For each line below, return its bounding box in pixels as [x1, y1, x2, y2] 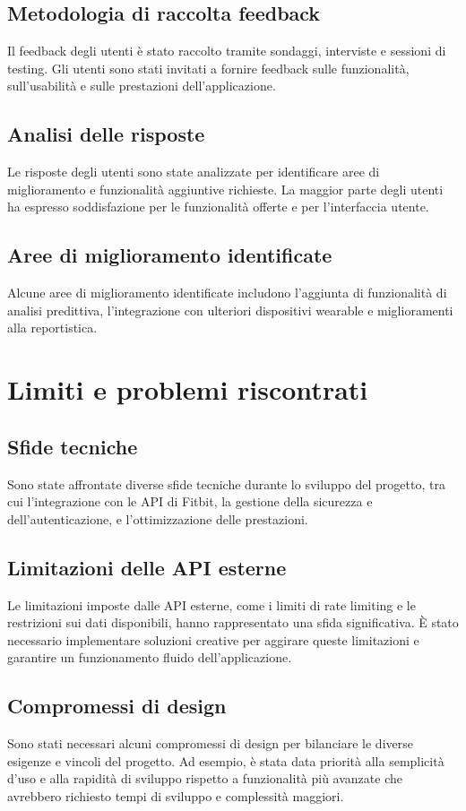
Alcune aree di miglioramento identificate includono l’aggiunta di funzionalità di [7, 283, 447, 302]
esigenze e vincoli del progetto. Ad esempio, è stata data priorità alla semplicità [7, 751, 444, 770]
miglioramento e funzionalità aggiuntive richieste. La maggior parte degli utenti [7, 179, 444, 198]
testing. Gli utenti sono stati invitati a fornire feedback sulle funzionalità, [7, 58, 410, 77]
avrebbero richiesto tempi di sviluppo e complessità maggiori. [7, 786, 344, 805]
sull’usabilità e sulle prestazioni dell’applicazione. [7, 76, 276, 95]
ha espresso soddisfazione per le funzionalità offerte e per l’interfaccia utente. [7, 197, 429, 216]
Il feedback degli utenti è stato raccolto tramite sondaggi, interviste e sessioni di [7, 41, 446, 60]
